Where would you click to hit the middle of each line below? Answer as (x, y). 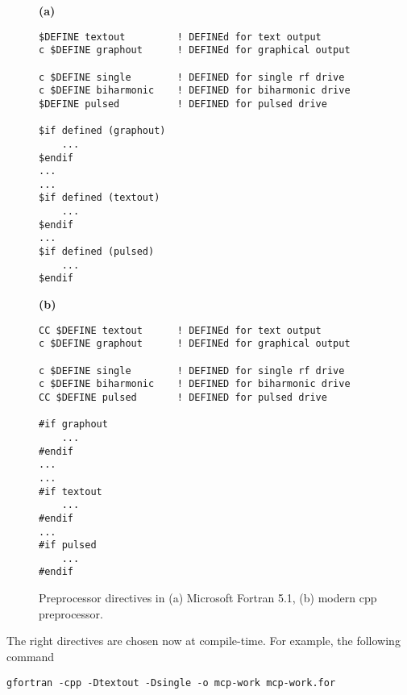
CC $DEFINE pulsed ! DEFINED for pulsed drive (183, 397)
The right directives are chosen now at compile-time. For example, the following (203, 641)
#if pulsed (68, 545)
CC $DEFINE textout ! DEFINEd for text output (180, 330)
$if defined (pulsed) (97, 252)
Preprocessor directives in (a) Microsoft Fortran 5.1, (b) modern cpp (208, 598)
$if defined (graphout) (102, 131)
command (31, 656)
